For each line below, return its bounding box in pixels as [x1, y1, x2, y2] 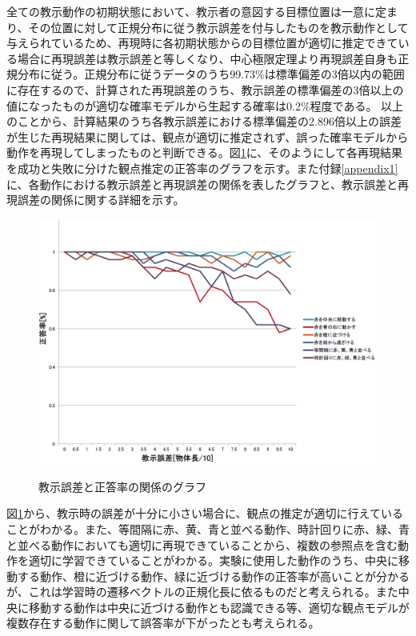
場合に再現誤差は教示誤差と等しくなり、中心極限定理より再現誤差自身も [17, 50, 398, 66]
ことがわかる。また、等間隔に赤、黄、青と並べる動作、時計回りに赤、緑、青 [6, 520, 410, 537]
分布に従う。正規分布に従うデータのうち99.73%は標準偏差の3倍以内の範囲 [17, 66, 405, 82]
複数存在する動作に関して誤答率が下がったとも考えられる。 [6, 614, 320, 631]
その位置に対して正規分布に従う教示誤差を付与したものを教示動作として [28, 18, 409, 35]
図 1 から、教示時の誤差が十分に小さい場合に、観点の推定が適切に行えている [6, 505, 403, 522]
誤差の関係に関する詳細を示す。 [17, 191, 185, 208]
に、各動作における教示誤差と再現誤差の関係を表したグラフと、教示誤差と [6, 175, 398, 192]
